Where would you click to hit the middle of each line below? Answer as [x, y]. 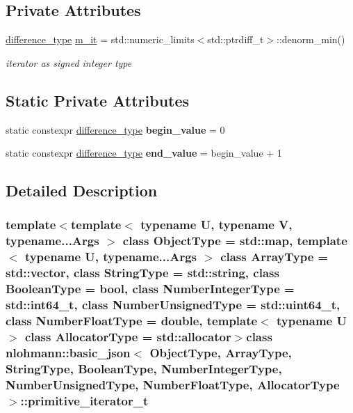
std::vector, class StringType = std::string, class [142, 273]
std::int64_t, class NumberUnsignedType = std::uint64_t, [173, 305]
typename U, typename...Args [110, 257]
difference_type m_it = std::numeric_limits [100, 39]
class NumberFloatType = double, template [132, 321]
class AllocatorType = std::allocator [128, 336]
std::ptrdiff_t [236, 39]
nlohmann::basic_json [68, 352]
